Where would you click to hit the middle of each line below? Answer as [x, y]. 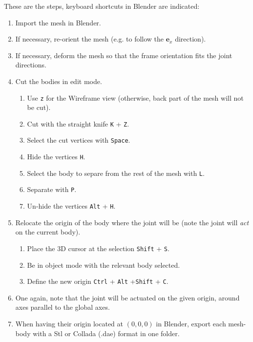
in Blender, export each [191, 324]
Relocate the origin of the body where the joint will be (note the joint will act [132, 222]
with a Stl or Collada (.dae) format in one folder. [106, 333]
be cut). [39, 107]
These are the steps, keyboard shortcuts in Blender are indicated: [102, 6]
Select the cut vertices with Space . [79, 140]
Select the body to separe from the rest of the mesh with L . [116, 173]
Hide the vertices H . [56, 157]
